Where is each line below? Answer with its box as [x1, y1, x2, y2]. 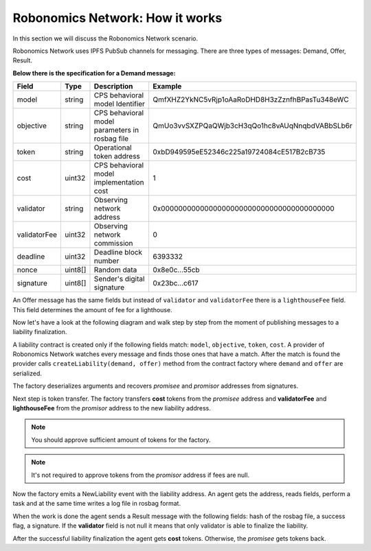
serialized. [12, 369, 43, 377]
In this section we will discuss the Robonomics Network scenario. [12, 34, 199, 43]
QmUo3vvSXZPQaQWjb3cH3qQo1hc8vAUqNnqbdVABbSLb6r [153, 121, 353, 130]
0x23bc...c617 [153, 279, 199, 288]
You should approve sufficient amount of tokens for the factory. [31, 436, 211, 444]
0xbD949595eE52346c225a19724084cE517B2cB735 [153, 148, 326, 157]
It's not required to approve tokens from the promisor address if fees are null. [31, 471, 250, 479]
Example [153, 82, 182, 91]
